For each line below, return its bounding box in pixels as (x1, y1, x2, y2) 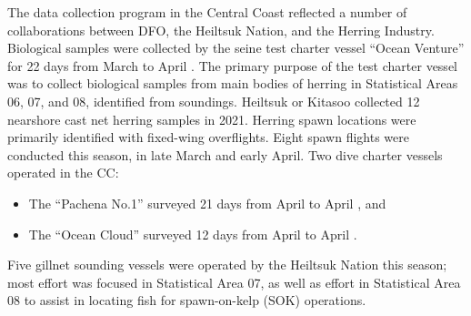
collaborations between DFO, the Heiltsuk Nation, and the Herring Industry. (7, 20, 435, 39)
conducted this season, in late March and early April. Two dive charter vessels (7, 145, 443, 164)
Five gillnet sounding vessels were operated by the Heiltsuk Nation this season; (7, 255, 447, 274)
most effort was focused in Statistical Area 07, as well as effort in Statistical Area (7, 272, 461, 291)
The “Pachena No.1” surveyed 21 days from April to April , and (28, 193, 386, 212)
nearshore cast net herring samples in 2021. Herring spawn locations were (7, 109, 416, 128)
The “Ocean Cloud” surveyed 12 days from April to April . (28, 224, 357, 243)
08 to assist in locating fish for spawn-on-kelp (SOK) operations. (7, 291, 366, 310)
